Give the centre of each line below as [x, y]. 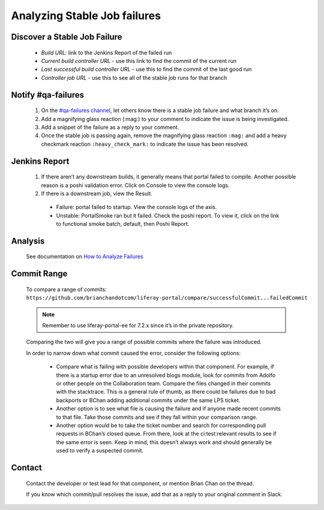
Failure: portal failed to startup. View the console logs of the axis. [136, 207]
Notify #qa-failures [48, 95]
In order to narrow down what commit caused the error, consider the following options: [133, 353]
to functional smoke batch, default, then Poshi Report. [123, 224]
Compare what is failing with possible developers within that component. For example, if [165, 367]
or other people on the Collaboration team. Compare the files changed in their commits [163, 383]
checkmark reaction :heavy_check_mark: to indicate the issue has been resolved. [145, 144]
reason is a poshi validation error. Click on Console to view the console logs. [135, 185]
